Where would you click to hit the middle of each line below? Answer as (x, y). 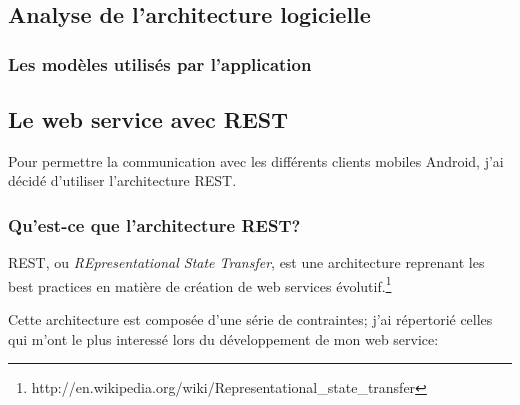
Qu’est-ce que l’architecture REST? (154, 224)
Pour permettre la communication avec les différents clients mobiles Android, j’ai (256, 160)
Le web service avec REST (148, 119)
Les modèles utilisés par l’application (160, 63)
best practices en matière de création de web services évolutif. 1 (200, 284)
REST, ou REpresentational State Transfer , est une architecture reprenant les (246, 262)
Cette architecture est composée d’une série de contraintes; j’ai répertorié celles (250, 319)
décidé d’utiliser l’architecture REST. (122, 180)
